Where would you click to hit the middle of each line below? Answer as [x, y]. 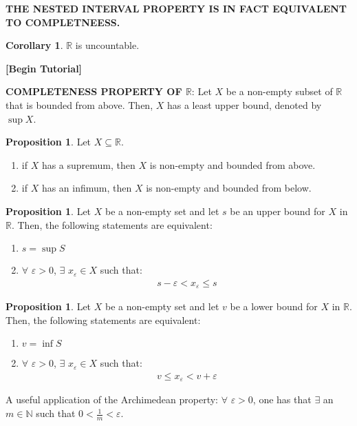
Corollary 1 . [34, 45]
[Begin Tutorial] [44, 68]
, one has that [282, 399]
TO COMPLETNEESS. [63, 22]
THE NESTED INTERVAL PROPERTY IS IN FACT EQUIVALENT [176, 8]
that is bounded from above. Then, [79, 104]
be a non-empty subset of [279, 91]
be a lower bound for [274, 306]
